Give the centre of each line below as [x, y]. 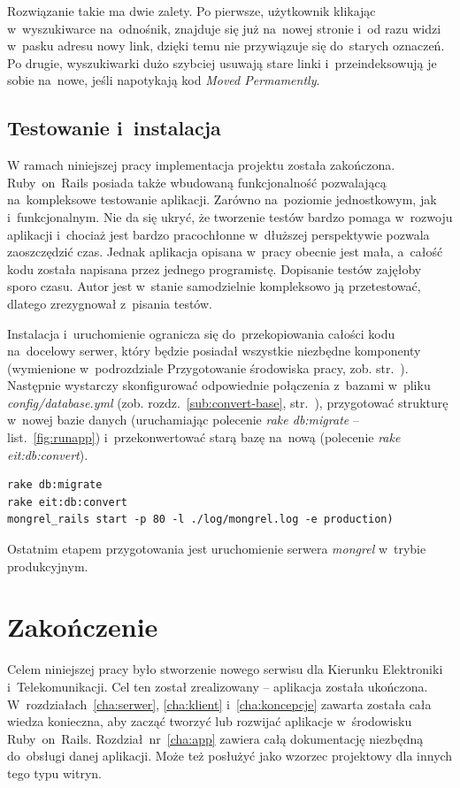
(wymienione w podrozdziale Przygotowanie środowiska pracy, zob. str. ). [208, 367]
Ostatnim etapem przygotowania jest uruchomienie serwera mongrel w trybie [217, 549]
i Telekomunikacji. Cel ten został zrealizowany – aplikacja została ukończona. [218, 686]
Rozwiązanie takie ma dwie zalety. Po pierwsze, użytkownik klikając [192, 11]
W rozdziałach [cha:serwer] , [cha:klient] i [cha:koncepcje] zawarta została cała [219, 704]
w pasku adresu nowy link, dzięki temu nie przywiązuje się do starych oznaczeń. [226, 46]
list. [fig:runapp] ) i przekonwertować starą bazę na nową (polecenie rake [204, 437]
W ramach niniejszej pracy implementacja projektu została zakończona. [201, 165]
